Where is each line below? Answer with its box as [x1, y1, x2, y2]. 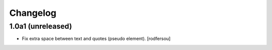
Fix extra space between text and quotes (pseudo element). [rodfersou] [22, 36, 171, 42]
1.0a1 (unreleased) [9, 22, 73, 31]
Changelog [9, 7, 56, 18]
